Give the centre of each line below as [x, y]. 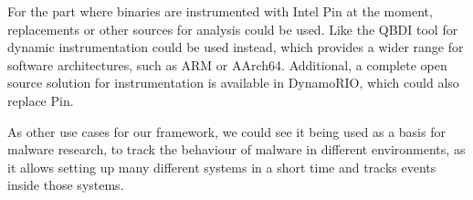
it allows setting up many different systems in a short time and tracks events [222, 167]
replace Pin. [41, 100]
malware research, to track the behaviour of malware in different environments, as [236, 149]
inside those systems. [66, 185]
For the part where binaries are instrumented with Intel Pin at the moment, [220, 11]
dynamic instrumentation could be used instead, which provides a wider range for [236, 47]
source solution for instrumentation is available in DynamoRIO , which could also [233, 83]
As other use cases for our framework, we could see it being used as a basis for [226, 131]
